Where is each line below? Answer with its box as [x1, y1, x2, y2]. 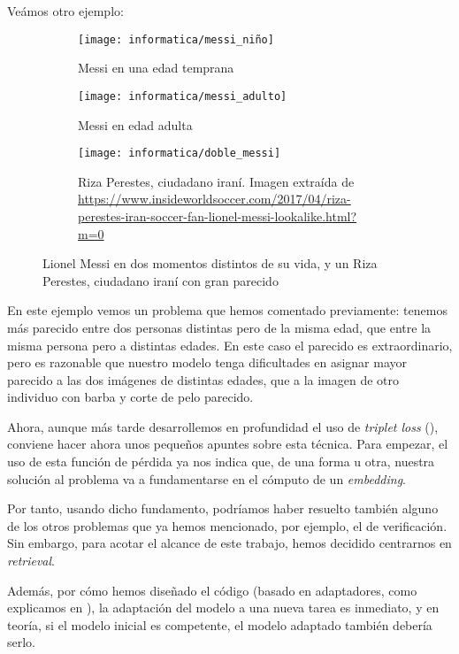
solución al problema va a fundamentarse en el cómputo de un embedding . [7, 469, 407, 488]
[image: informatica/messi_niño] [78, 33, 274, 46]
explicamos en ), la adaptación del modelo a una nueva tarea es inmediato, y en [7, 598, 440, 617]
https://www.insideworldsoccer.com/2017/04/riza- [78, 189, 351, 208]
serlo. [7, 633, 36, 651]
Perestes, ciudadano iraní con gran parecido [42, 271, 279, 289]
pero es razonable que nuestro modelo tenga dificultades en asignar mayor [7, 353, 407, 372]
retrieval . [7, 551, 56, 570]
